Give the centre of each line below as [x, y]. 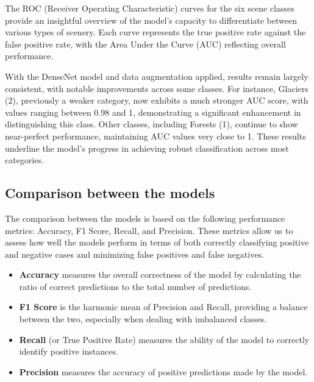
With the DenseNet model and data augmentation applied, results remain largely [157, 76]
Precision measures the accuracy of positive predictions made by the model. [163, 371]
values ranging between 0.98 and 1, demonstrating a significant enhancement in [153, 112]
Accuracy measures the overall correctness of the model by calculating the [160, 274]
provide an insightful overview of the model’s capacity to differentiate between [151, 20]
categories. [24, 160]
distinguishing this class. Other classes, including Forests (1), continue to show [152, 124]
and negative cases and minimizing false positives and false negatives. [134, 254]
